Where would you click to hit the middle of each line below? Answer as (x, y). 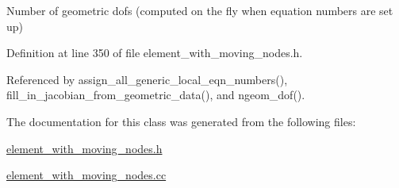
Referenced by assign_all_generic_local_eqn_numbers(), (147, 79)
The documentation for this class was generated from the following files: (181, 121)
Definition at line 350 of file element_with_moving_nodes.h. (155, 53)
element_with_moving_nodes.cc (86, 175)
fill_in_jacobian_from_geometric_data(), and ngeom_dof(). (156, 95)
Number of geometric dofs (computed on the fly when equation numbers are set (200, 10)
